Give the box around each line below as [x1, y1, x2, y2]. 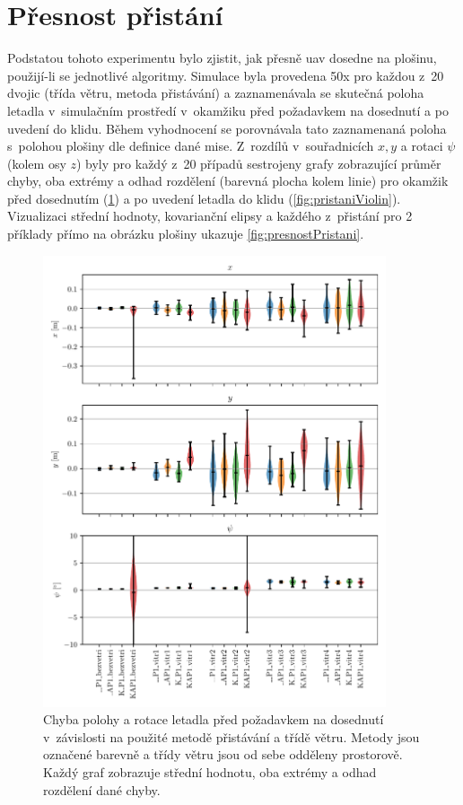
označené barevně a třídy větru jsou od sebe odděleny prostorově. [43, 745, 403, 764]
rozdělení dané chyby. [43, 780, 161, 799]
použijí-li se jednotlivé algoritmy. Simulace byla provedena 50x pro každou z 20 [7, 66, 444, 84]
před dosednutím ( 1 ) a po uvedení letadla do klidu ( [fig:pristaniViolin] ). [7, 188, 401, 207]
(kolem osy [7, 153, 66, 172]
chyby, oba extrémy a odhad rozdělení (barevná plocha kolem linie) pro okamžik [7, 171, 449, 190]
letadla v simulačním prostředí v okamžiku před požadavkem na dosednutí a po [7, 101, 449, 119]
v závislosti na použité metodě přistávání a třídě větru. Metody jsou [43, 727, 420, 746]
